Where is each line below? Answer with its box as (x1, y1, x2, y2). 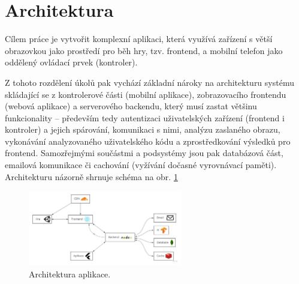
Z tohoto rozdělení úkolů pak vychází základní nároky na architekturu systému (5, 76, 294, 88)
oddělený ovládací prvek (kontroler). (5, 56, 138, 68)
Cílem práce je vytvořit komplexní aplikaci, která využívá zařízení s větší (5, 32, 273, 45)
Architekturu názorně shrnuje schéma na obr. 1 (5, 170, 178, 183)
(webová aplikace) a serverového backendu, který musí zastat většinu (5, 100, 257, 112)
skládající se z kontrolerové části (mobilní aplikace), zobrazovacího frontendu (5, 88, 286, 100)
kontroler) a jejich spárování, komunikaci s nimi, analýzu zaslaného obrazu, (5, 123, 280, 136)
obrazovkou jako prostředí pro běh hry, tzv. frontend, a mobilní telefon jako (5, 44, 283, 56)
